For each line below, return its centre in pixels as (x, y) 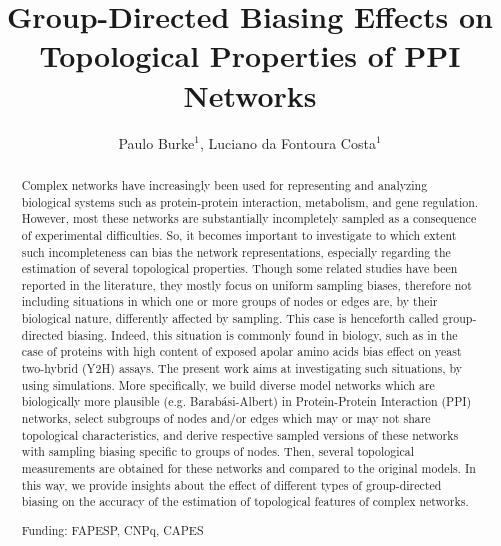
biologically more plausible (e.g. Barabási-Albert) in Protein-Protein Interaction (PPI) (246, 401)
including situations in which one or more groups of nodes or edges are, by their (229, 301)
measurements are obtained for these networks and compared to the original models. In (248, 468)
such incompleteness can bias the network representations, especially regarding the (236, 251)
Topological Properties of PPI (250, 55)
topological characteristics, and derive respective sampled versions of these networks (240, 434)
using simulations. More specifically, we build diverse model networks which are (228, 384)
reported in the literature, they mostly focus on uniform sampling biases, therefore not (246, 284)
